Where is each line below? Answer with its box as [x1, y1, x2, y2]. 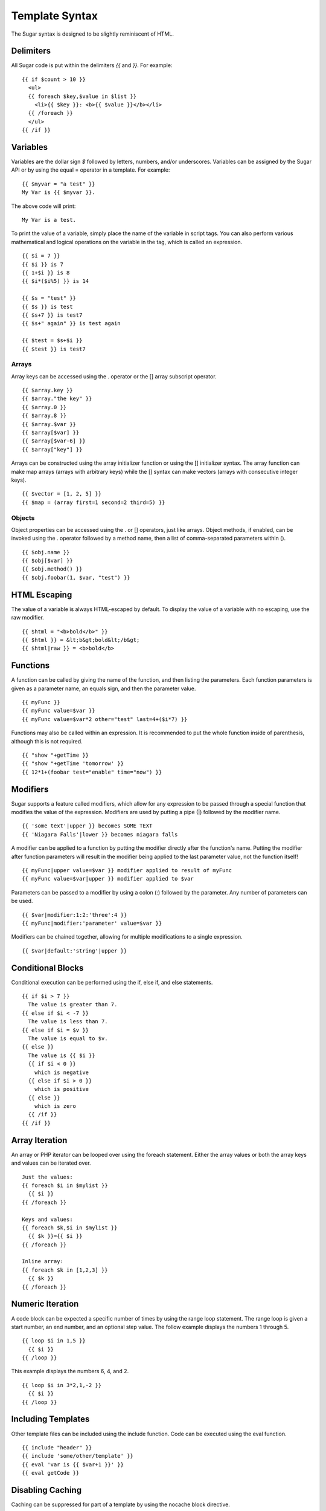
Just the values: [22, 1173, 73, 1180]
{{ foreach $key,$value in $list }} [28, 92, 137, 100]
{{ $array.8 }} [22, 412, 67, 419]
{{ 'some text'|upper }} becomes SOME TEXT [22, 823, 153, 829]
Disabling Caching [11, 1484, 81, 1495]
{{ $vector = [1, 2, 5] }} [22, 490, 102, 497]
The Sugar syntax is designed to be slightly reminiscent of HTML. [11, 30, 174, 37]
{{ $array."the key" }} [22, 395, 92, 402]
